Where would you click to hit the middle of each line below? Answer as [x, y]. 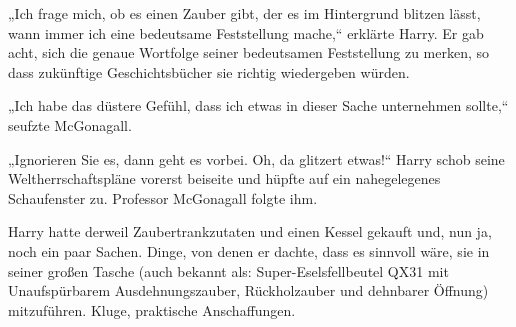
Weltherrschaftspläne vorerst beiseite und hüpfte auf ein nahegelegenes [224, 178]
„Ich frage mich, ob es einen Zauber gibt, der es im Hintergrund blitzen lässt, [244, 13]
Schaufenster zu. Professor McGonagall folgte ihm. [163, 197]
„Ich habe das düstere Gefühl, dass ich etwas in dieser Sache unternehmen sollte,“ [258, 105]
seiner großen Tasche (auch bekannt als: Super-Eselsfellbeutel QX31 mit [228, 270]
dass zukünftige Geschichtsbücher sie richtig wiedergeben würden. [209, 71]
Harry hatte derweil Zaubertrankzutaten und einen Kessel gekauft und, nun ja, [250, 231]
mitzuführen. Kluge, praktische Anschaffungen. [152, 309]
